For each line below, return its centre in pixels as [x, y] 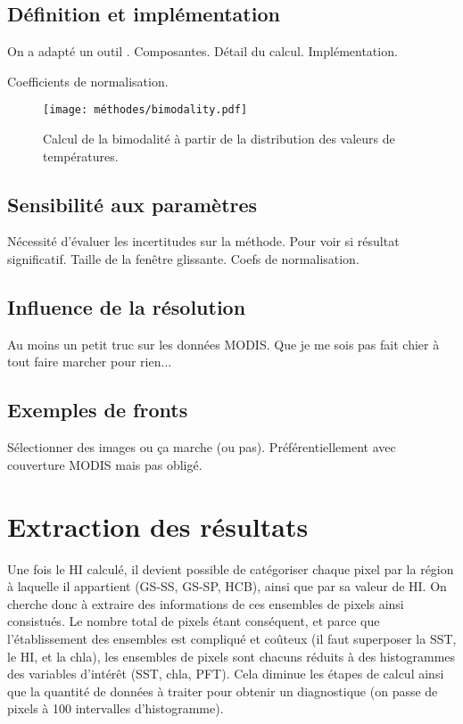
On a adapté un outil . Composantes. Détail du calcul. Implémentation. [203, 51]
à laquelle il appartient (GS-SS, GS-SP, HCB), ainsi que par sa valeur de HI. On [227, 586]
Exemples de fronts [98, 410]
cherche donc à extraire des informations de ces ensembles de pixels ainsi [206, 603]
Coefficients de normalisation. [88, 81]
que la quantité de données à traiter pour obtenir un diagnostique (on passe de [223, 691]
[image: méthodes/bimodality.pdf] [145, 110]
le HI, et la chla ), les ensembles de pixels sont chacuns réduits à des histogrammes [231, 656]
